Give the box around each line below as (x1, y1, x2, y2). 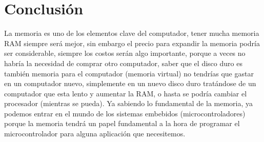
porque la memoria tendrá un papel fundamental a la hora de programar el (4, 118, 240, 129)
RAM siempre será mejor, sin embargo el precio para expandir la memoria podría (4, 37, 260, 48)
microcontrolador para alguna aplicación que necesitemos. (4, 128, 186, 139)
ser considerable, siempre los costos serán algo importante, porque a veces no (4, 48, 246, 58)
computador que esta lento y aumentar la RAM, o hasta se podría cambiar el (4, 88, 247, 98)
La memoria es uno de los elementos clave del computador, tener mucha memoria (4, 28, 259, 38)
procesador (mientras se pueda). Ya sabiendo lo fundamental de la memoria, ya (4, 98, 253, 109)
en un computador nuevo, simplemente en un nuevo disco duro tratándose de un (4, 78, 256, 89)
